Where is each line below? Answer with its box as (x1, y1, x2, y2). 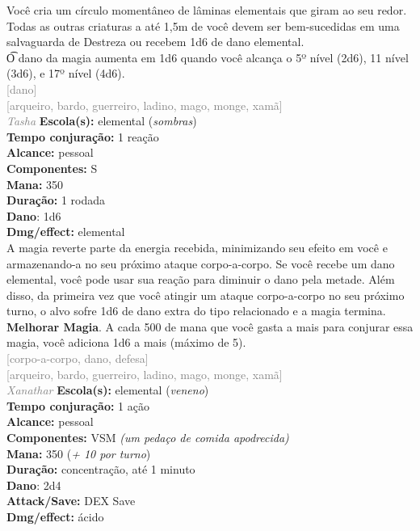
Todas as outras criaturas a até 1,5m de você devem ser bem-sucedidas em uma (6, 17, 400, 34)
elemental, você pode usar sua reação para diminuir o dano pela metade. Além (6, 271, 395, 288)
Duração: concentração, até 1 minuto (6, 461, 195, 478)
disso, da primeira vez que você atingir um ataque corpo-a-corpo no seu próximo (6, 286, 405, 303)
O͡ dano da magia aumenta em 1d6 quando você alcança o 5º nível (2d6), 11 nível (6, 48, 409, 65)
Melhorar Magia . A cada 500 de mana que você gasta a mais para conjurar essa (6, 318, 414, 335)
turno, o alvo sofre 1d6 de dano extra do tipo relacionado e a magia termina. (6, 302, 386, 319)
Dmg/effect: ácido (6, 508, 104, 525)
